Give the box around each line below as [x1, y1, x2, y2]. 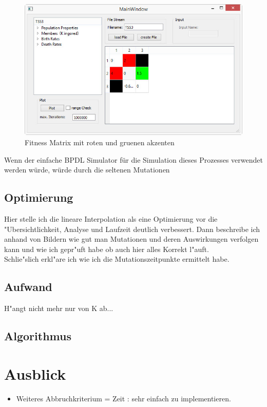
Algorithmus [4, 328, 71, 344]
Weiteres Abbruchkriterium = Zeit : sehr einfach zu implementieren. [16, 393, 231, 403]
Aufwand [4, 279, 52, 295]
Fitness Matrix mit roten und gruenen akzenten [25, 137, 175, 147]
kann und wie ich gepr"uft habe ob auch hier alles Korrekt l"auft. [4, 243, 209, 254]
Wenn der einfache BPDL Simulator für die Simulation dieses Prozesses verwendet [4, 154, 263, 165]
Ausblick [4, 363, 66, 384]
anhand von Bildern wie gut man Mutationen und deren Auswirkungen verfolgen [4, 234, 259, 244]
